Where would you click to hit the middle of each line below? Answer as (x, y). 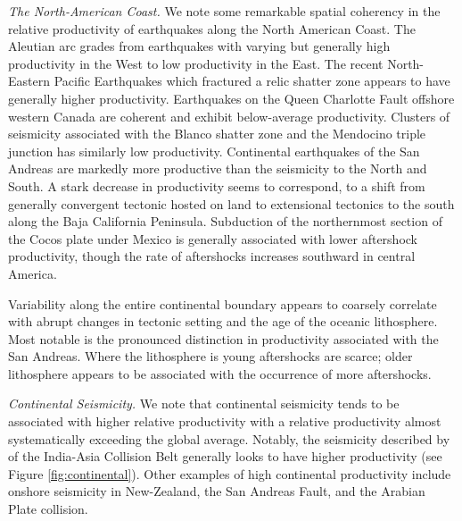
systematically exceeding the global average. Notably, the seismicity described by (229, 438)
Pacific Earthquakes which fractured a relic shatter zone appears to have (252, 81)
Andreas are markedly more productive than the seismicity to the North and (218, 168)
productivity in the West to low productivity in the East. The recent (196, 63)
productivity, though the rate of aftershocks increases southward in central (212, 256)
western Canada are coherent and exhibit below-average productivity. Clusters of (229, 116)
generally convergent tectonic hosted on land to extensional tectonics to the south (231, 203)
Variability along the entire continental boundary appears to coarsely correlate (223, 303)
